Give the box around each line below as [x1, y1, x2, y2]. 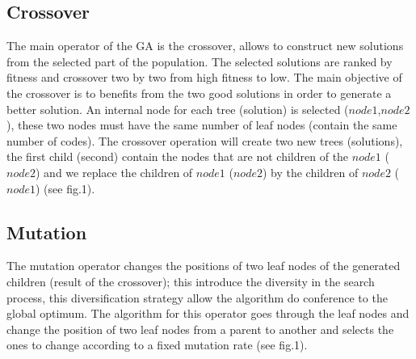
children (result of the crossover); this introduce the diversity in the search [6, 272, 375, 289]
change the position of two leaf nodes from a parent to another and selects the [6, 320, 394, 337]
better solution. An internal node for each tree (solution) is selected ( [6, 100, 349, 117]
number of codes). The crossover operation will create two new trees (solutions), [6, 132, 403, 149]
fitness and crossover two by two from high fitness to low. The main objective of [6, 69, 402, 86]
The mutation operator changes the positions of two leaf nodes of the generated [6, 257, 401, 274]
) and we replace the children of [36, 163, 193, 180]
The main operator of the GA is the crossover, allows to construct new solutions [6, 37, 404, 54]
